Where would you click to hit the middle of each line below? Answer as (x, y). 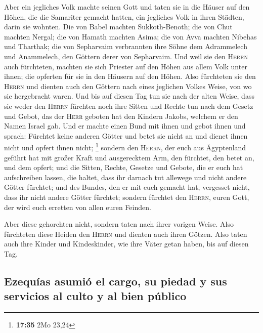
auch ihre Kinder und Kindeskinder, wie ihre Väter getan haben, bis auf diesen (126, 244)
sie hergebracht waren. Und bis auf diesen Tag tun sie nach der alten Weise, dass (129, 96)
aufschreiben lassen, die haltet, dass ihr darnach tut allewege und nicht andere (125, 177)
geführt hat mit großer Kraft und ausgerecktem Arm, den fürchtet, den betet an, (129, 157)
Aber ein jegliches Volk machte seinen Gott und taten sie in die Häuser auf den (127, 7)
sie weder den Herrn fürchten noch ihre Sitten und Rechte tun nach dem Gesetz (129, 106)
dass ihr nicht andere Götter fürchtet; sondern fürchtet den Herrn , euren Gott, (127, 197)
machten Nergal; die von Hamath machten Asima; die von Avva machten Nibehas (130, 36)
